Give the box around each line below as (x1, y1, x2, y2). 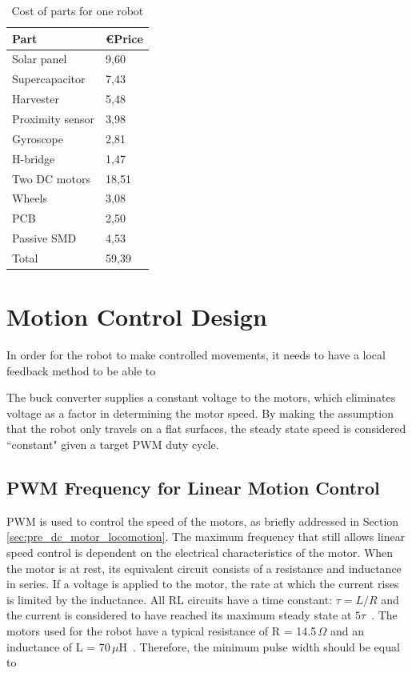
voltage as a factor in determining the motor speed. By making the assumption (6, 404, 394, 421)
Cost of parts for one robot (11, 2, 144, 18)
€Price (106, 30, 143, 46)
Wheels (12, 190, 48, 206)
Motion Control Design (6, 300, 267, 333)
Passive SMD (12, 230, 77, 246)
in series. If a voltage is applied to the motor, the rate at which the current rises (6, 575, 399, 592)
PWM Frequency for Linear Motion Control (6, 475, 380, 500)
